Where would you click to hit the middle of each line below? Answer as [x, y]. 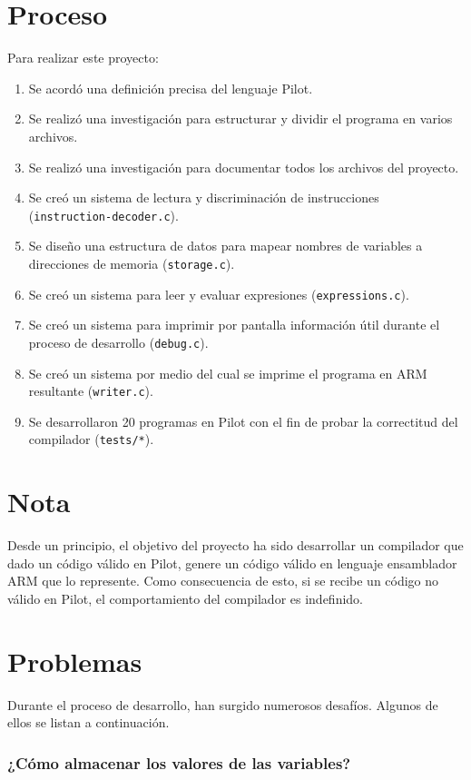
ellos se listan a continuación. [88, 722]
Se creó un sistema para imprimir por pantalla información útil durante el [234, 325]
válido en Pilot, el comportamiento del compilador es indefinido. [185, 598]
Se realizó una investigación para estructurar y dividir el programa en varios [240, 118]
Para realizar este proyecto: [83, 58]
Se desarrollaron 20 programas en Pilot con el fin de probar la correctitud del [243, 421]
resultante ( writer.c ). [91, 391]
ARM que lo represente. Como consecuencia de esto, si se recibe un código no [223, 581]
